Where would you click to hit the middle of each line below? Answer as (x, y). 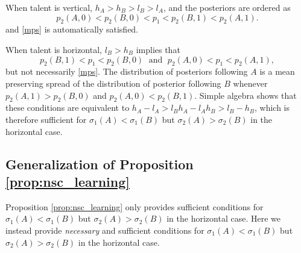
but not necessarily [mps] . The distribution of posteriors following (127, 71)
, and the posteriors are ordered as (227, 7)
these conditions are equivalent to (68, 108)
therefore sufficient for (46, 119)
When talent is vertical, (49, 7)
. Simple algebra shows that (246, 95)
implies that (158, 49)
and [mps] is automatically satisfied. (72, 29)
